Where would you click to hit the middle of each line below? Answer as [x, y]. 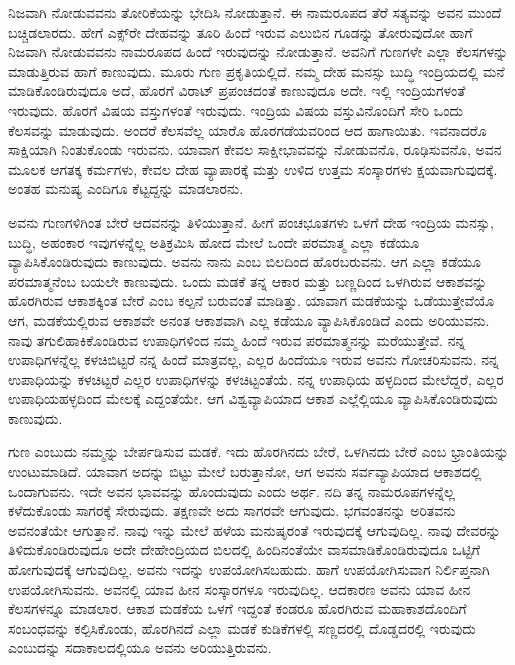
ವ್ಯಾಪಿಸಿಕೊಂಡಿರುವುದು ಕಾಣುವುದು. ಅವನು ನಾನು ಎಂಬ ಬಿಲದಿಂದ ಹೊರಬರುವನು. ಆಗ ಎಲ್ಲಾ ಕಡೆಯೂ [244, 261]
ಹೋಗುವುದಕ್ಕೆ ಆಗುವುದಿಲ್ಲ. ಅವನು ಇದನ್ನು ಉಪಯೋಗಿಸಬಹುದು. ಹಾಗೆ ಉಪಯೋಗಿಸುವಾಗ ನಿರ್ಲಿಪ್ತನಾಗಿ [249, 569]
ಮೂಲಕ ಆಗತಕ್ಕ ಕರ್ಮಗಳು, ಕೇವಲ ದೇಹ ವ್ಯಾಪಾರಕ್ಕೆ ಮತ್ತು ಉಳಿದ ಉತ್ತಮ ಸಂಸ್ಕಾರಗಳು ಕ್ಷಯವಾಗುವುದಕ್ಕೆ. [253, 168]
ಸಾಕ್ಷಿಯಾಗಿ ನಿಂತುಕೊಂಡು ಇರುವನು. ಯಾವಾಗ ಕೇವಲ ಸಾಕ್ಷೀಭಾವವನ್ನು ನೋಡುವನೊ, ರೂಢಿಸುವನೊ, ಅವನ [255, 149]
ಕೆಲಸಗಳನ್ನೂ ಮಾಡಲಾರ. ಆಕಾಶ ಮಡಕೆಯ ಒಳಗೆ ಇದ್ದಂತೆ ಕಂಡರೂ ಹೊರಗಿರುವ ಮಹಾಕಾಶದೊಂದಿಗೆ [237, 608]
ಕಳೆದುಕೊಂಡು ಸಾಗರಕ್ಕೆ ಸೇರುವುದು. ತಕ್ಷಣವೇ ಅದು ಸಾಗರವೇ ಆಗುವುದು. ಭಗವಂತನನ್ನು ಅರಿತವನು [232, 510]
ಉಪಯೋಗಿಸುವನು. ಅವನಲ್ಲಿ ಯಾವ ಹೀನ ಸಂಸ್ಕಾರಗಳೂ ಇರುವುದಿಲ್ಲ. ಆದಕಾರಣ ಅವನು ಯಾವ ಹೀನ [239, 588]
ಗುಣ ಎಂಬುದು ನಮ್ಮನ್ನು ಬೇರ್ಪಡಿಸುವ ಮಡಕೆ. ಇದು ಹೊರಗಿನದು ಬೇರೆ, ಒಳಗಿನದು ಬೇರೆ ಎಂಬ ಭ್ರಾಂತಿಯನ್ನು [258, 451]
